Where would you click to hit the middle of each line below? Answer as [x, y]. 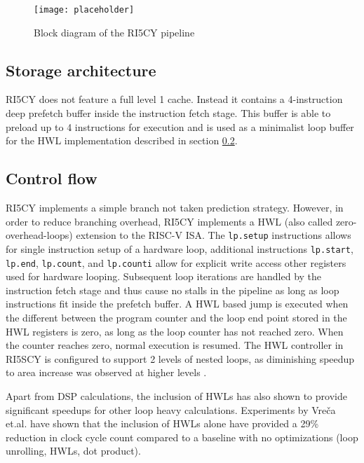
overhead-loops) [39, 235]
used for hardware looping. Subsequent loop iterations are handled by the [164, 276]
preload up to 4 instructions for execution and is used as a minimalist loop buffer [180, 126]
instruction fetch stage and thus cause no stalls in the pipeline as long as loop [173, 290]
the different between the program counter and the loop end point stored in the [176, 317]
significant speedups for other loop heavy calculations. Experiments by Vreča [171, 409]
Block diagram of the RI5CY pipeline [114, 32]
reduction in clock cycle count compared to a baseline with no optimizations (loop [182, 437]
